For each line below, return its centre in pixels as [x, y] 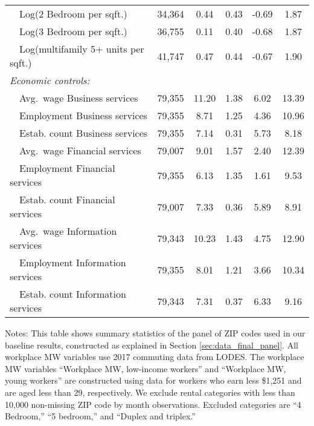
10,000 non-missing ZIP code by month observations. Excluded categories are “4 [153, 404]
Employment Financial [67, 168]
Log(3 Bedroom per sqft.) [73, 31]
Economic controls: [50, 80]
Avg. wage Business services [79, 98]
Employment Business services [84, 115]
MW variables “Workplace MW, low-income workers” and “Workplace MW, [146, 368]
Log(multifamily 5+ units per [82, 49]
